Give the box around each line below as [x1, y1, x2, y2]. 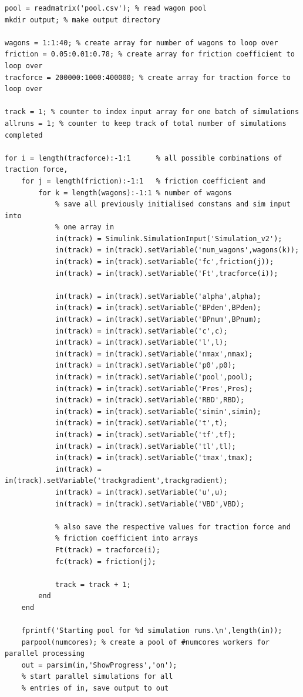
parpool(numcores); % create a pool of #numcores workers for [21, 638, 270, 646]
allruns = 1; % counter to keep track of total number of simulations [5, 119, 287, 128]
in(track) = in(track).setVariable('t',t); [55, 419, 228, 428]
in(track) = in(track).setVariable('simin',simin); [55, 407, 261, 416]
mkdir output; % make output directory [5, 15, 160, 24]
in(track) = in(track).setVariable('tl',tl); [55, 442, 236, 451]
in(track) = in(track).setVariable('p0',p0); [55, 361, 236, 370]
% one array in [55, 223, 115, 232]
